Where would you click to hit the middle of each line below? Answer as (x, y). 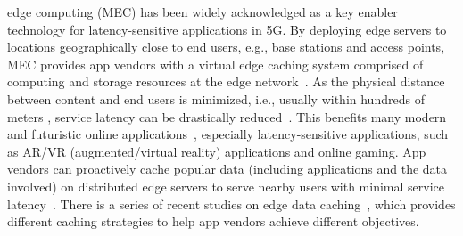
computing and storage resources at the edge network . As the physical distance (226, 81)
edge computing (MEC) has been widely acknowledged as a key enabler (203, 12)
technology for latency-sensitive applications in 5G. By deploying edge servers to (227, 29)
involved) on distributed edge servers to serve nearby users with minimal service (226, 186)
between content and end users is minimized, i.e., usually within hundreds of (216, 98)
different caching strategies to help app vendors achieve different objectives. (213, 221)
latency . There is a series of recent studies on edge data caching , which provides (231, 203)
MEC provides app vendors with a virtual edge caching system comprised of (215, 64)
